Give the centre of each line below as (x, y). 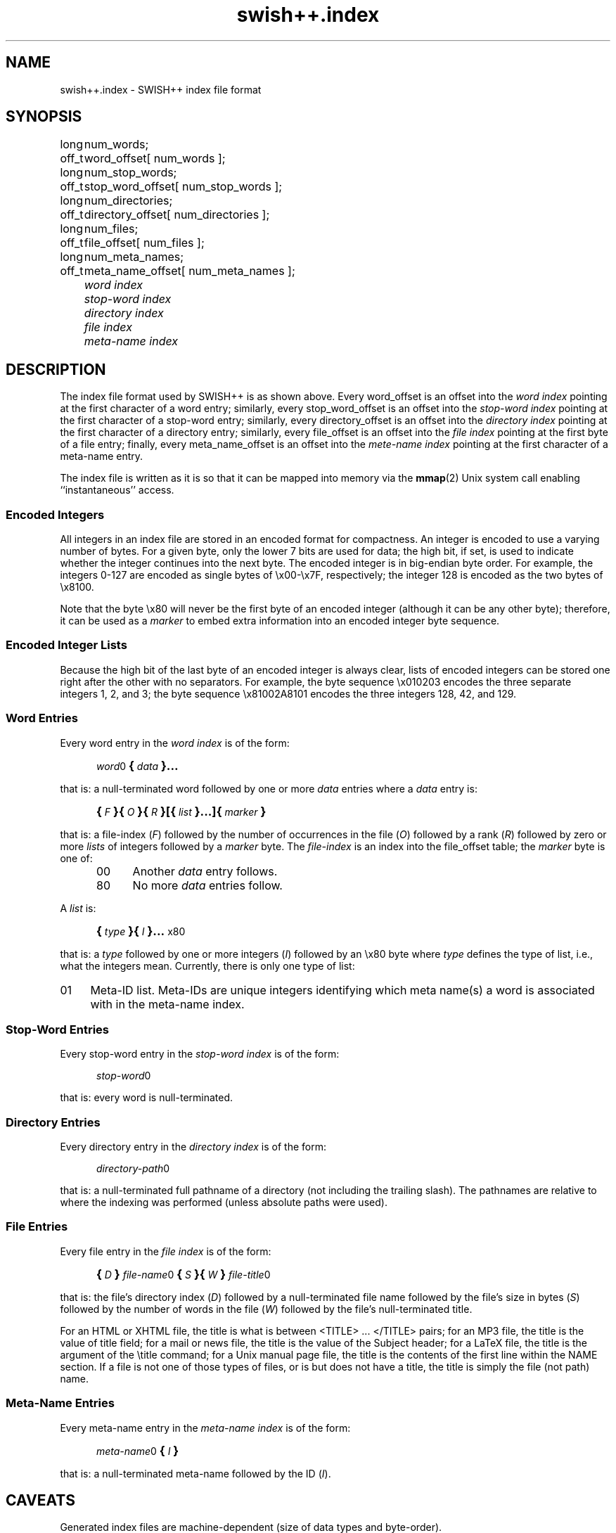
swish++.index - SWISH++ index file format (161, 89)
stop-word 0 (124, 1076)
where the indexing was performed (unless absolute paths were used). (224, 1202)
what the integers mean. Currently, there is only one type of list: (207, 966)
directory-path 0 (133, 1169)
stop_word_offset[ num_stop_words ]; (183, 187)
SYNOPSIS (44, 117)
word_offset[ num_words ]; (155, 159)
